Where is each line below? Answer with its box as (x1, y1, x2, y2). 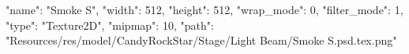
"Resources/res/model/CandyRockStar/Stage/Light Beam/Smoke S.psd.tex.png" (6, 32, 397, 49)
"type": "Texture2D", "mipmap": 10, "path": (6, 16, 214, 33)
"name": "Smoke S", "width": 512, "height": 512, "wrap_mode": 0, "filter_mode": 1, (6, 2, 403, 17)
